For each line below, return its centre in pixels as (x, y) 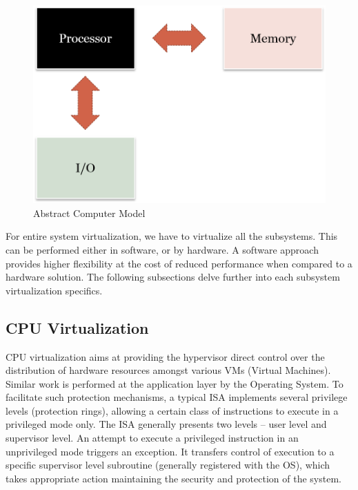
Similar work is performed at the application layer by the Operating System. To (175, 383)
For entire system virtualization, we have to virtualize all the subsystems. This (172, 236)
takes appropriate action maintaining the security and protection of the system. (173, 478)
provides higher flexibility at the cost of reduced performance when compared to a (179, 263)
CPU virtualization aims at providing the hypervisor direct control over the (165, 356)
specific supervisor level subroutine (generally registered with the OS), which (168, 465)
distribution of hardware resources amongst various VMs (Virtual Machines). (168, 370)
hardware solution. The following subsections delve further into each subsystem (173, 277)
